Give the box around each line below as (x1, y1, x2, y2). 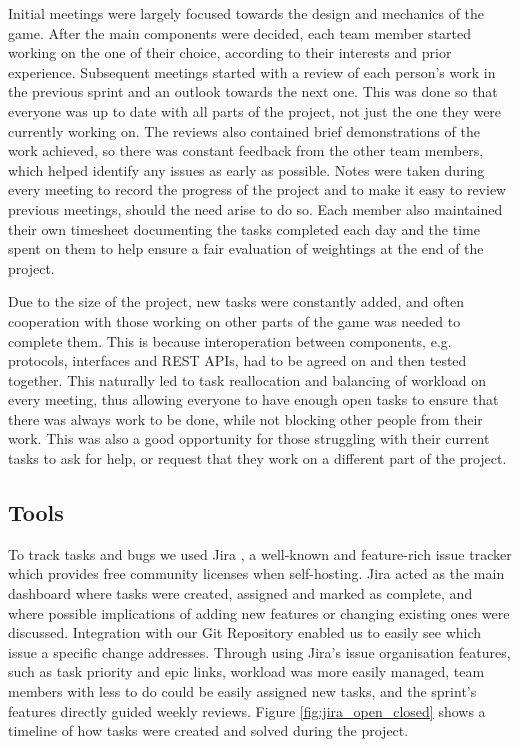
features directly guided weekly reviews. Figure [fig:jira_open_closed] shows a (8, 700, 486, 721)
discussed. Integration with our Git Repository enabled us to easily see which (8, 622, 482, 643)
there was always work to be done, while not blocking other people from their (8, 408, 483, 429)
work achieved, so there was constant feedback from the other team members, (8, 140, 484, 161)
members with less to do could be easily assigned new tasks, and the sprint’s (8, 681, 477, 702)
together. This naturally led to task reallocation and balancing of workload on (8, 369, 486, 390)
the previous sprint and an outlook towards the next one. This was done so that (8, 81, 498, 102)
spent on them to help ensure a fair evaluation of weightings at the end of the (8, 238, 484, 259)
